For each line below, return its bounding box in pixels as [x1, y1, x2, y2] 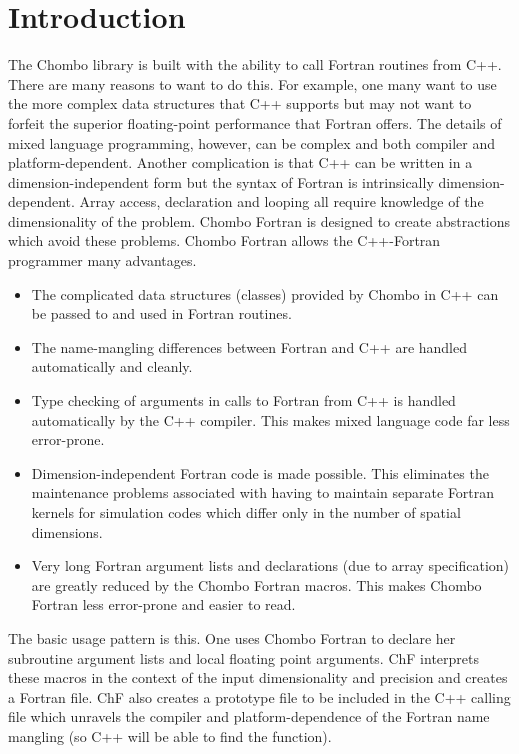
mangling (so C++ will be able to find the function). [8, 725, 332, 746]
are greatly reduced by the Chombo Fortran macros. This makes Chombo [31, 574, 482, 595]
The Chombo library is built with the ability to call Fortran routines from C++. [8, 54, 502, 75]
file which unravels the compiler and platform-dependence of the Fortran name [8, 706, 490, 727]
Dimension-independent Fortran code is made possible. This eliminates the [31, 462, 489, 483]
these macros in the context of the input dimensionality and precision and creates [8, 667, 508, 688]
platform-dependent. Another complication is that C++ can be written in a [8, 152, 473, 173]
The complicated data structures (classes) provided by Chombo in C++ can [31, 283, 499, 304]
